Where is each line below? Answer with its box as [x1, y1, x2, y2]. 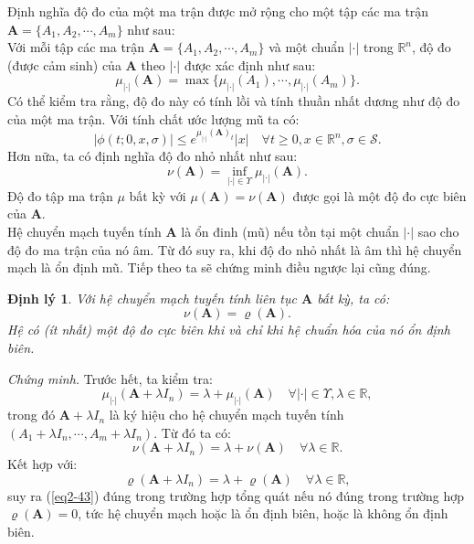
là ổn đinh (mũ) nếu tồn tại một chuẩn [181, 222, 399, 241]
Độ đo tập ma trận [7, 186, 113, 205]
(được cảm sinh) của [7, 55, 121, 74]
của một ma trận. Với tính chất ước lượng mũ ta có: [7, 109, 300, 128]
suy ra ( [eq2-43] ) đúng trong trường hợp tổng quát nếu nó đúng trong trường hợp [7, 485, 465, 505]
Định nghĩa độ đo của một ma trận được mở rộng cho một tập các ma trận [7, 2, 429, 20]
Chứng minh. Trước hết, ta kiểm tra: [7, 368, 214, 388]
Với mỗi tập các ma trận [7, 37, 145, 57]
